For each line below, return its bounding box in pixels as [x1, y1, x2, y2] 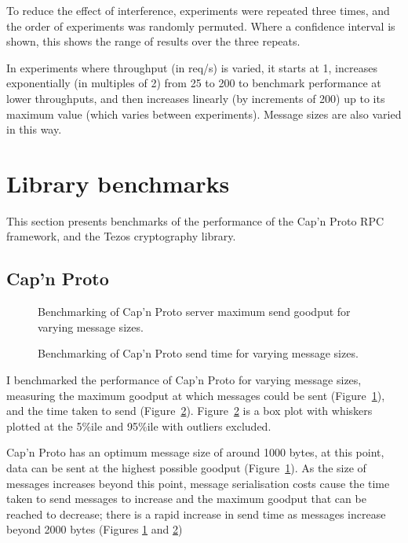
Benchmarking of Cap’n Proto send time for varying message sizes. [38, 345, 359, 361]
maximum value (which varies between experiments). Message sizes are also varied [6, 105, 402, 122]
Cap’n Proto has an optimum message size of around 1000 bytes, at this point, [6, 444, 384, 460]
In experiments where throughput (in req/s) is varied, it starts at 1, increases [6, 59, 377, 75]
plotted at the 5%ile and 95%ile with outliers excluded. [6, 417, 271, 434]
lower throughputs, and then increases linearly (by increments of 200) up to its [6, 90, 385, 106]
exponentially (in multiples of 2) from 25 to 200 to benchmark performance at [6, 75, 381, 91]
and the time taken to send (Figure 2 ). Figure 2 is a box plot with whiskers [6, 402, 373, 419]
